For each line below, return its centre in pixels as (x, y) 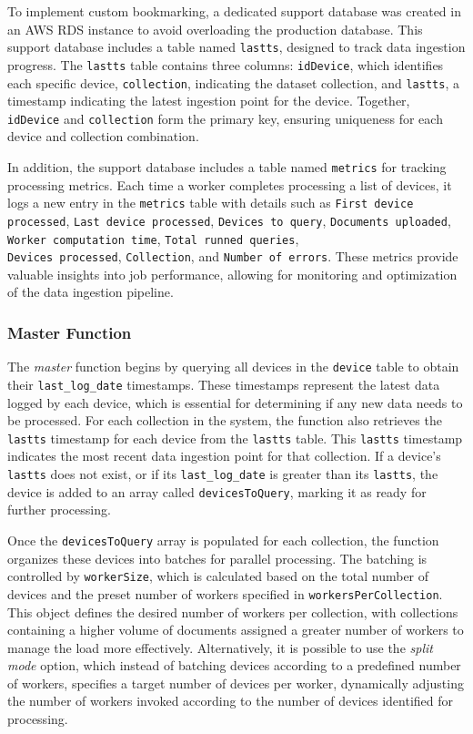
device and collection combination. (103, 136)
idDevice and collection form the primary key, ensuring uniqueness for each (225, 118)
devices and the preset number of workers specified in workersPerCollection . (225, 593)
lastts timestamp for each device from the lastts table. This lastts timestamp (235, 438)
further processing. (59, 510)
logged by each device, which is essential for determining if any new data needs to (235, 402)
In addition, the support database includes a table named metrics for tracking (227, 167)
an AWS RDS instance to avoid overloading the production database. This (215, 29)
